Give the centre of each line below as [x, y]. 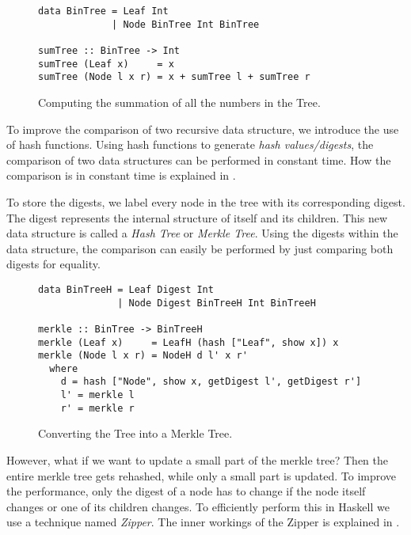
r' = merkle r [97, 408]
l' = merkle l [97, 395]
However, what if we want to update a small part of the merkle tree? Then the [198, 460]
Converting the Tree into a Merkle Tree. [135, 433]
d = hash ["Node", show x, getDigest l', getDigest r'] [211, 382]
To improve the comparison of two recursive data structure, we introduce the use [203, 129]
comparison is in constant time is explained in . [121, 175]
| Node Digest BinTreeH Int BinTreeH [217, 303]
